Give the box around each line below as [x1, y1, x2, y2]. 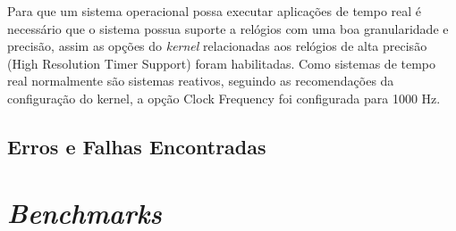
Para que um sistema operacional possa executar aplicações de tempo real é [7, 2, 422, 20]
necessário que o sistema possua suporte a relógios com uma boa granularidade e [7, 19, 449, 37]
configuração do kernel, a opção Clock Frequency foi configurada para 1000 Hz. [7, 88, 441, 107]
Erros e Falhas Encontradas [7, 132, 266, 160]
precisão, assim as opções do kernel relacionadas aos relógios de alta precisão [7, 37, 427, 55]
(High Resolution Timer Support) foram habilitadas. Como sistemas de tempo [7, 54, 436, 72]
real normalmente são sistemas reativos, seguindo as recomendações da [7, 71, 394, 90]
